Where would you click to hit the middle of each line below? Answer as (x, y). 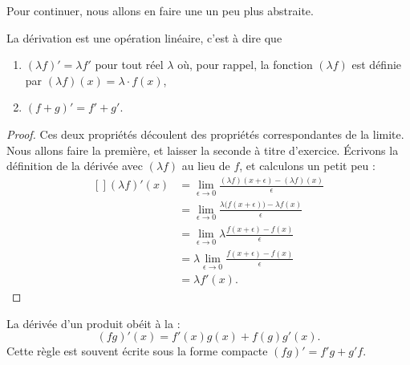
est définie (377, 65)
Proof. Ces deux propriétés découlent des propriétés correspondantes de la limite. (205, 134)
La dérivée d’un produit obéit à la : (93, 323)
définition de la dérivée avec (75, 166)
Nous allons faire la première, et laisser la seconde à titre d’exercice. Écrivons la (203, 150)
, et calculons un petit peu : (307, 166)
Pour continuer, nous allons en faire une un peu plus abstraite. (160, 10)
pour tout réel (129, 65)
